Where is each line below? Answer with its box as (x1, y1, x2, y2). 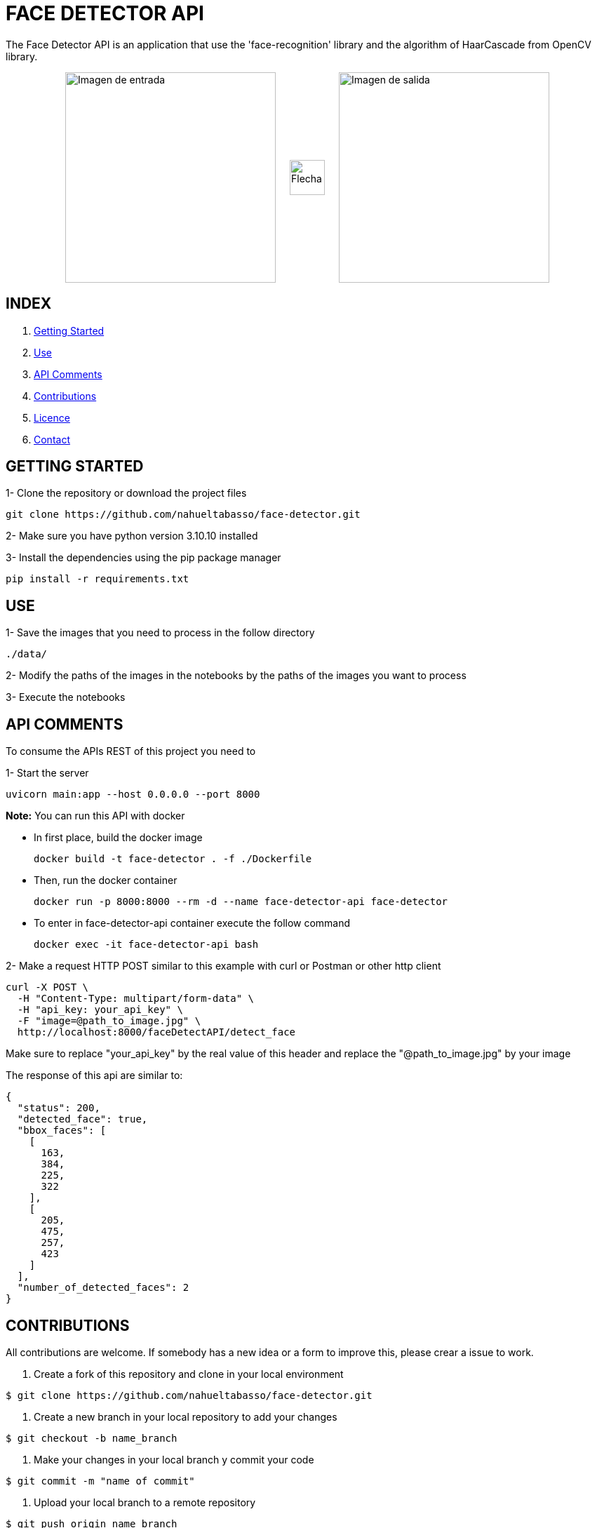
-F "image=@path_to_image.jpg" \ (17, 1015, 201, 1027)
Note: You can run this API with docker (6, 810, 185, 822)
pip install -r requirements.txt (6, 573, 189, 585)
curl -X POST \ (6, 981, 89, 993)
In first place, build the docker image (34, 831, 203, 844)
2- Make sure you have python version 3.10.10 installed (6, 530, 258, 542)
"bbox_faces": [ (17, 1125, 107, 1137)
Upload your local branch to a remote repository (34, 1496, 256, 1508)
